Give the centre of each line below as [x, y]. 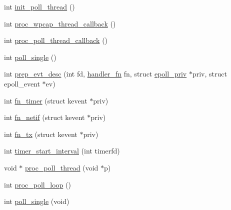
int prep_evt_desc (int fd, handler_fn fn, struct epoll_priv [95, 74]
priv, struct [209, 74]
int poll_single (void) [37, 201]
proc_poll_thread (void [62, 167]
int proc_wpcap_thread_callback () [60, 23]
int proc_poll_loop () [37, 184]
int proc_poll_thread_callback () [56, 40]
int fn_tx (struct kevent [41, 134]
